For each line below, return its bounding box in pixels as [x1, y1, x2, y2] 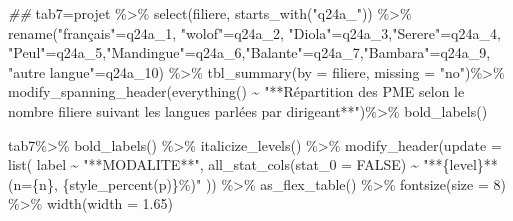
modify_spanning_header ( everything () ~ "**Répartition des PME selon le [8, 81, 465, 102]
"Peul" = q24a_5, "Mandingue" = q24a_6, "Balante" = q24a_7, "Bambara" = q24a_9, [8, 42, 491, 63]
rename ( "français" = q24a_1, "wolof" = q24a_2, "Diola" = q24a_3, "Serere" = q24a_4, [8, 22, 501, 43]
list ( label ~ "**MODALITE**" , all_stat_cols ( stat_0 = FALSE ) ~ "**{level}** [8, 154, 498, 175]
